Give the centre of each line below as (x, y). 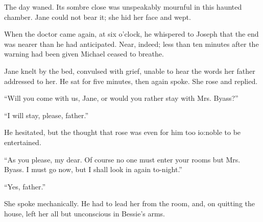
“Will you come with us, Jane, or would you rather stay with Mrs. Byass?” (121, 98)
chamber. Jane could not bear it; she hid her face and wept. (98, 17)
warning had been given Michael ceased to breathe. (84, 54)
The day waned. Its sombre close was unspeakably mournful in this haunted (123, 7)
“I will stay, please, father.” (46, 115)
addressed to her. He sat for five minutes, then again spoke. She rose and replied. (131, 81)
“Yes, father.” (25, 186)
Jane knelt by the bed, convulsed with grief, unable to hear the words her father (130, 71)
